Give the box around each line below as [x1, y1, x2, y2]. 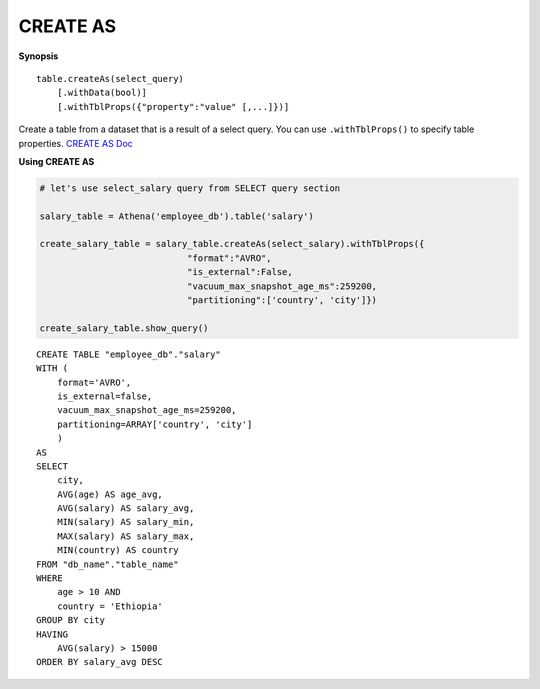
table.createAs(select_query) [36, 73, 185, 84]
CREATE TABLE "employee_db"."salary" [36, 348, 222, 360]
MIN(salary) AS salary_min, [56, 516, 195, 528]
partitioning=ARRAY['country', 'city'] [56, 418, 253, 430]
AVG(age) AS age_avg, [56, 488, 164, 500]
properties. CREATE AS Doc [18, 137, 134, 149]
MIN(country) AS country [56, 545, 179, 556]
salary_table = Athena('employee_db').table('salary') [39, 210, 314, 222]
